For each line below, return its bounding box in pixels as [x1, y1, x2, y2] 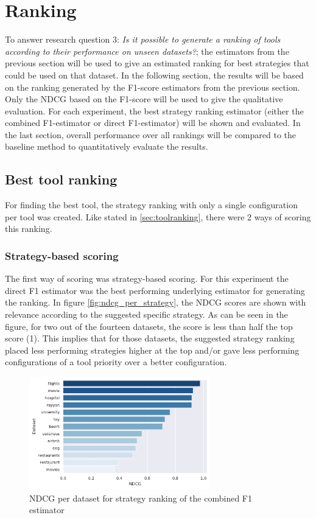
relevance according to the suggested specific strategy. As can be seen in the [5, 308, 288, 321]
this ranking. [5, 222, 52, 235]
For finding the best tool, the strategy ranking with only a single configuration [5, 198, 298, 211]
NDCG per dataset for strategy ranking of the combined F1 [29, 491, 252, 504]
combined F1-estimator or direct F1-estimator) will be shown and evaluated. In [5, 116, 301, 129]
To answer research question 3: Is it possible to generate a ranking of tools [5, 33, 281, 46]
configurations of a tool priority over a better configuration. [5, 355, 227, 368]
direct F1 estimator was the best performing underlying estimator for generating [5, 284, 305, 296]
